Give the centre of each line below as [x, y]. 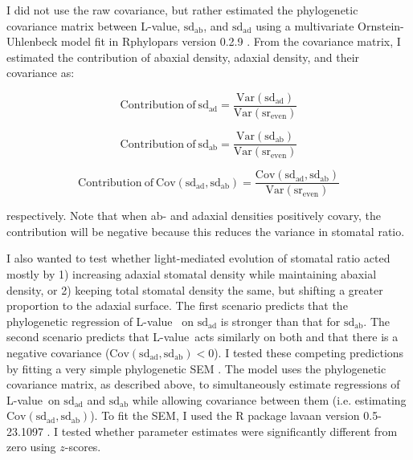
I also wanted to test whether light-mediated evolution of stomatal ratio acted [198, 258]
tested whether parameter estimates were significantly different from [229, 431]
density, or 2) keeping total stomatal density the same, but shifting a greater [195, 289]
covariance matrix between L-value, [94, 25]
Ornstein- [381, 25]
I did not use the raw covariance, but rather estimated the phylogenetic [182, 10]
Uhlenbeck [32, 41]
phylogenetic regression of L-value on [100, 321]
